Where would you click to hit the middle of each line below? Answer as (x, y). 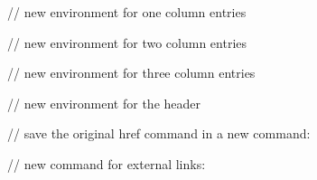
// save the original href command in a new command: (159, 133)
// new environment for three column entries (131, 73)
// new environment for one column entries (127, 12)
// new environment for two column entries (127, 42)
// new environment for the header (104, 103)
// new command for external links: (107, 163)
